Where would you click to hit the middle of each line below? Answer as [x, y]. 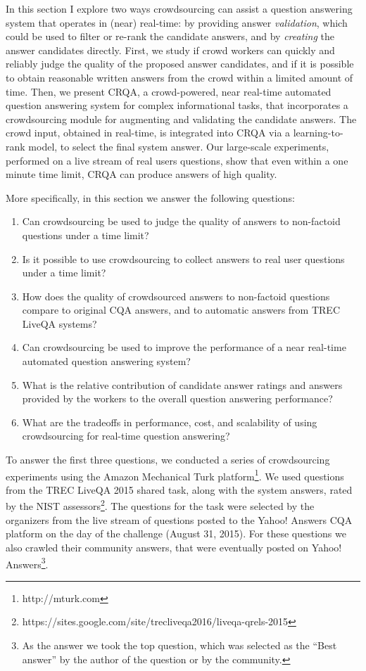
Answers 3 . [27, 563]
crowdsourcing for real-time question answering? [126, 436]
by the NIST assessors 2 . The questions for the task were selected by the [160, 505]
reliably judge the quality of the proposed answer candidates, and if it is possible [180, 64]
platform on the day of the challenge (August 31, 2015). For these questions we [176, 533]
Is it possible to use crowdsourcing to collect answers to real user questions [183, 258]
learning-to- [318, 133]
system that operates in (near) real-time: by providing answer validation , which [177, 22]
